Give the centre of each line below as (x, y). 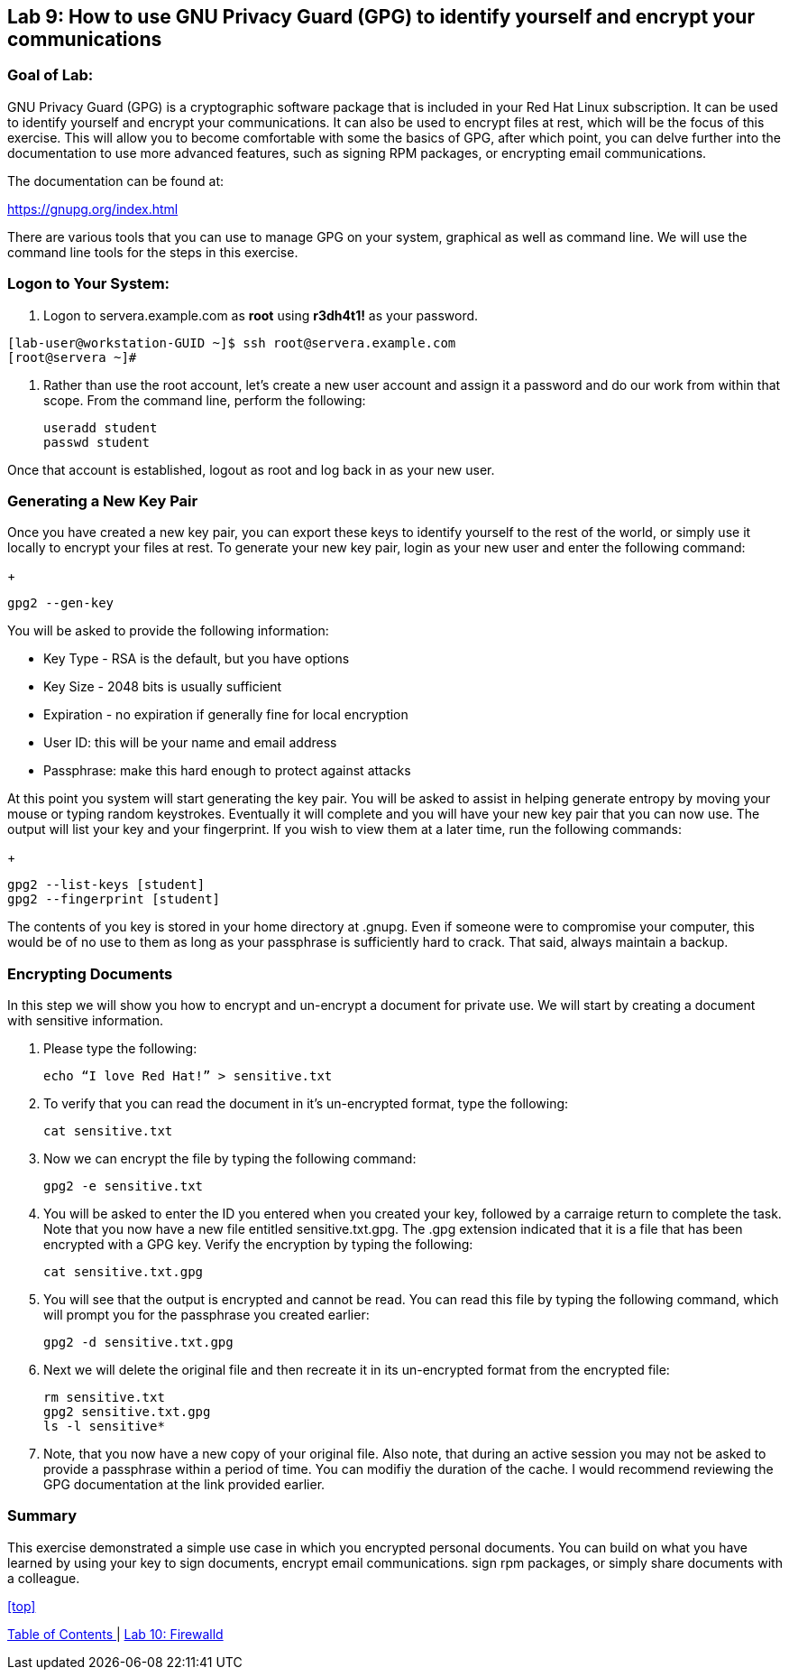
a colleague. (44, 1578)
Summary (42, 1516)
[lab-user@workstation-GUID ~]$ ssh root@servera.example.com (232, 343)
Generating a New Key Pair (103, 500)
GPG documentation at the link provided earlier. (184, 1485)
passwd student (97, 442)
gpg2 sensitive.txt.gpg (127, 1412)
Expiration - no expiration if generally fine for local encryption (226, 715)
